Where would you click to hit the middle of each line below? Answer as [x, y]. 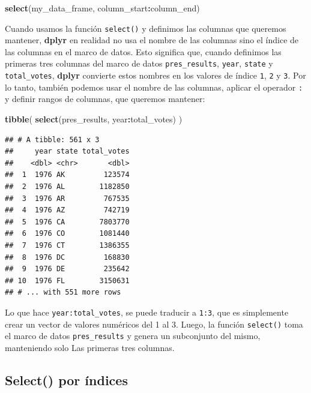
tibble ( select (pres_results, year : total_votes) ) [94, 119]
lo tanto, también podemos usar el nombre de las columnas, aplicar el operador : [154, 87]
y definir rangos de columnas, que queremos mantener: [105, 99]
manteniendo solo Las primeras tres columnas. [90, 347]
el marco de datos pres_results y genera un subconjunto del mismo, [133, 336]
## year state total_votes [67, 151]
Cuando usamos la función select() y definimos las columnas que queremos [146, 28]
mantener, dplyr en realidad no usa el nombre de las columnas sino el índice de [152, 40]
